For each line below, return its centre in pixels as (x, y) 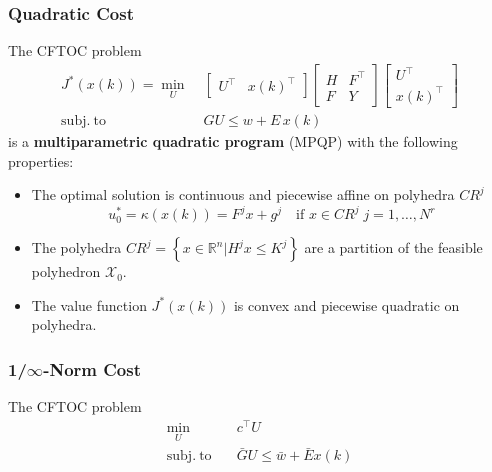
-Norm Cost (92, 368)
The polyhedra (76, 247)
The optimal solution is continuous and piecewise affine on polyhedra (243, 194)
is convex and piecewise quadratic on (346, 304)
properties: (41, 160)
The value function (89, 304)
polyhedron (66, 271)
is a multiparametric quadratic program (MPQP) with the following (233, 140)
